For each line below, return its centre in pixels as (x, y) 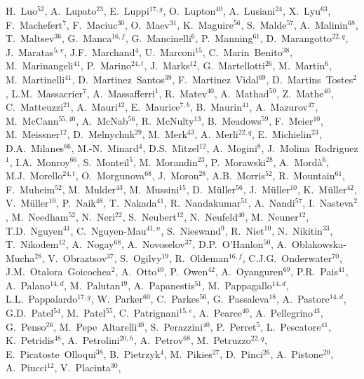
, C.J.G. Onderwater (287, 257)
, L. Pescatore (291, 326)
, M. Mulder (89, 189)
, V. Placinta (82, 367)
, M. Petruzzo (221, 340)
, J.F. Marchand (100, 51)
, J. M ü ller (267, 189)
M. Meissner (33, 134)
